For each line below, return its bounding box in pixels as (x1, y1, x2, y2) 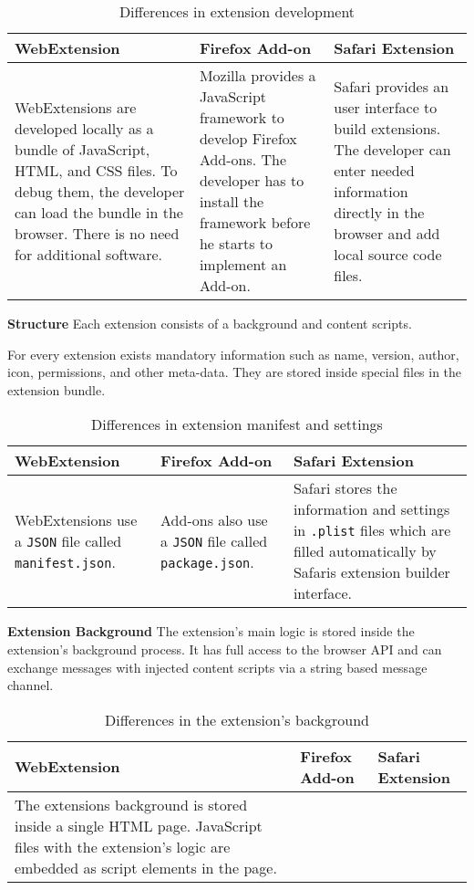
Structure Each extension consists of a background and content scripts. (7, 314, 412, 332)
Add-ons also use (160, 508, 268, 530)
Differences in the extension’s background (105, 708, 369, 730)
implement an (199, 254, 287, 275)
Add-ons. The (199, 149, 287, 170)
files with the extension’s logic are (15, 835, 231, 857)
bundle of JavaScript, (15, 138, 150, 160)
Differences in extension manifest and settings (91, 414, 383, 435)
